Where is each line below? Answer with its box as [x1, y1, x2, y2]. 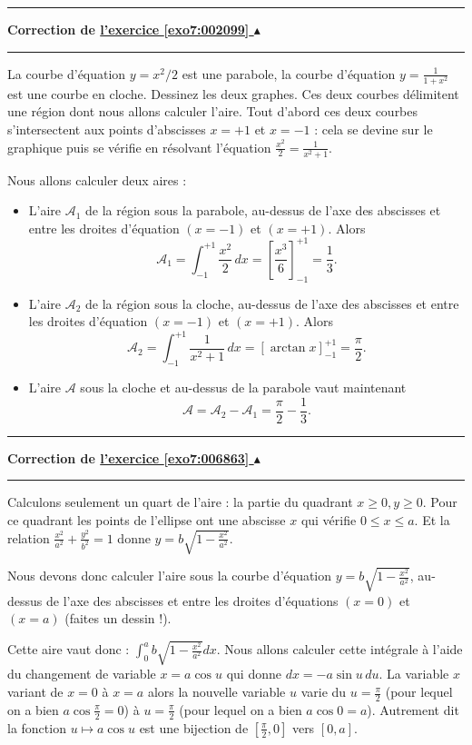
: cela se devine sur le [314, 119, 433, 138]
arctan [270, 342, 306, 355]
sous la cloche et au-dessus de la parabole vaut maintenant [80, 378, 407, 397]
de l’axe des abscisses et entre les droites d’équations [45, 591, 339, 610]
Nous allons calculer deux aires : [7, 170, 187, 189]
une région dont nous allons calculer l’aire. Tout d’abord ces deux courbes [7, 102, 418, 121]
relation [7, 528, 50, 547]
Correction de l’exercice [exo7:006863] [7, 448, 250, 467]
